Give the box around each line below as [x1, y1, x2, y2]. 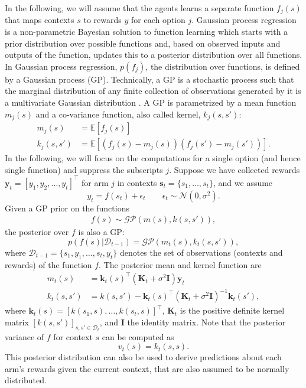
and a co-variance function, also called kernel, [35, 107, 201, 120]
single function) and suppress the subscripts [5, 163, 163, 175]
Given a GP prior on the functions [5, 201, 129, 214]
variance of [5, 330, 44, 343]
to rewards [83, 14, 122, 26]
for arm [81, 176, 109, 188]
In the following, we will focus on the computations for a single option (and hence [5, 152, 301, 164]
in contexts [117, 176, 157, 188]
